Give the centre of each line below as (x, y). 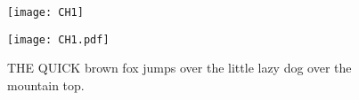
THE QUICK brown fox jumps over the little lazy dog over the (179, 68)
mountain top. (46, 85)
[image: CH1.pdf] (58, 39)
